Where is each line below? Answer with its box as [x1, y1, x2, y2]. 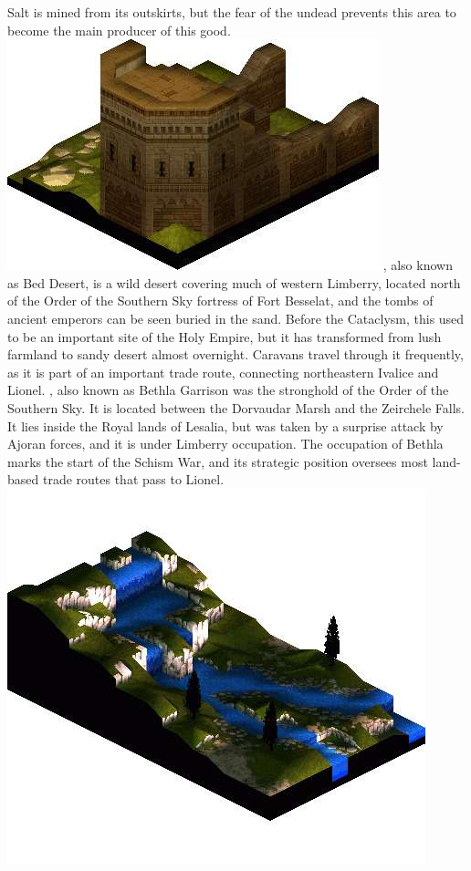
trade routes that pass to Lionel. [42, 470, 225, 489]
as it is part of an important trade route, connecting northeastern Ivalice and [7, 362, 439, 381]
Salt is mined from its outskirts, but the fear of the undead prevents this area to [7, 3, 456, 21]
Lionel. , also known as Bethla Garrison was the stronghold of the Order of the [7, 380, 449, 399]
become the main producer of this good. [7, 20, 231, 39]
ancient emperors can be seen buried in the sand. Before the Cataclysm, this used [7, 308, 465, 327]
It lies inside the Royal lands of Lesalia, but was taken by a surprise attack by [7, 416, 444, 435]
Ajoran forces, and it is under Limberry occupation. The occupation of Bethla [7, 434, 444, 453]
